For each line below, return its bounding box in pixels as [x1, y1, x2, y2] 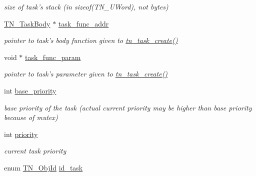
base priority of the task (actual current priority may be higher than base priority [4, 102, 252, 112]
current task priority [4, 145, 66, 156]
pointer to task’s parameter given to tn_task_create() [4, 68, 168, 79]
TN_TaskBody [4, 18, 50, 28]
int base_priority [4, 85, 56, 95]
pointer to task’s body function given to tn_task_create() [4, 35, 178, 45]
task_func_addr [58, 18, 109, 28]
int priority [4, 128, 38, 139]
